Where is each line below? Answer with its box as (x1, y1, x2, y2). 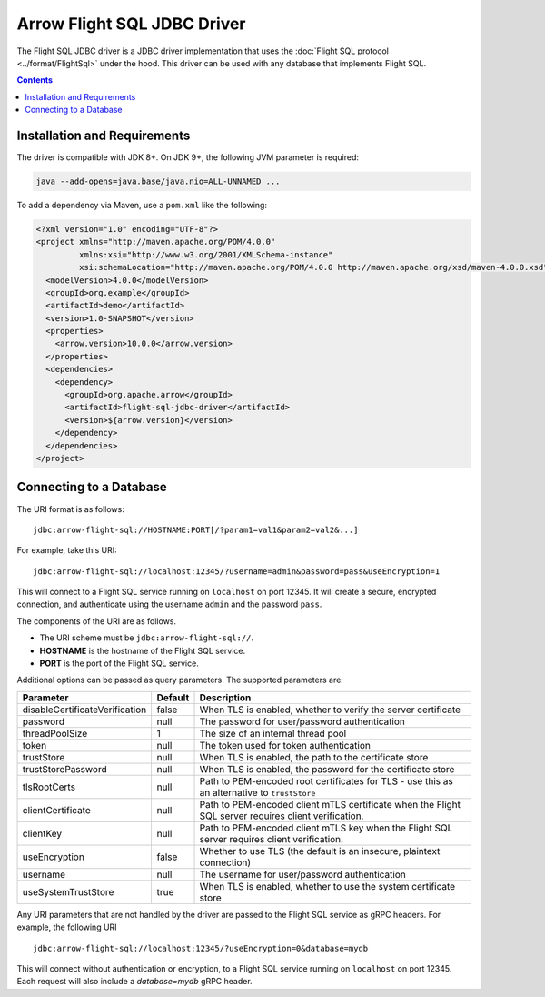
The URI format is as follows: (16, 503, 124, 514)
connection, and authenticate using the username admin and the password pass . (16, 599, 322, 609)
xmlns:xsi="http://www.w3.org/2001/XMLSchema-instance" (78, 249, 333, 259)
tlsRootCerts (22, 780, 76, 793)
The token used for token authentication (199, 739, 372, 751)
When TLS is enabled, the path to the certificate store (199, 750, 429, 763)
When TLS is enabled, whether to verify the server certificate (199, 703, 461, 716)
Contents (16, 75, 54, 86)
